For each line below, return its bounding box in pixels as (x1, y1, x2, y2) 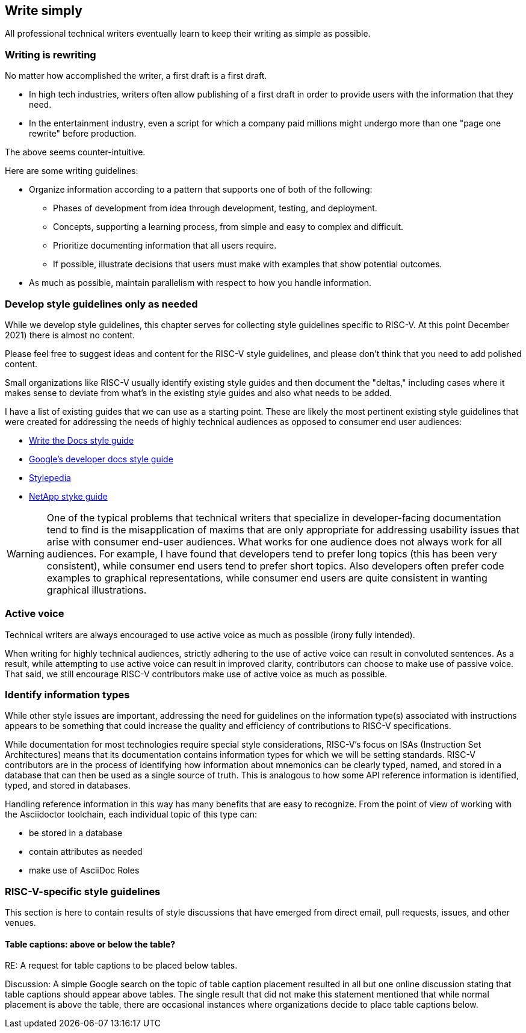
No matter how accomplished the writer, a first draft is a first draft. (5, 70, 267, 81)
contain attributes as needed (29, 846, 143, 857)
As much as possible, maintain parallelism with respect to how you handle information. (29, 278, 371, 288)
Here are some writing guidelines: (5, 166, 138, 176)
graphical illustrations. (46, 583, 147, 596)
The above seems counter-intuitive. (5, 147, 146, 158)
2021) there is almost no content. (5, 329, 135, 340)
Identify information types (5, 689, 130, 701)
